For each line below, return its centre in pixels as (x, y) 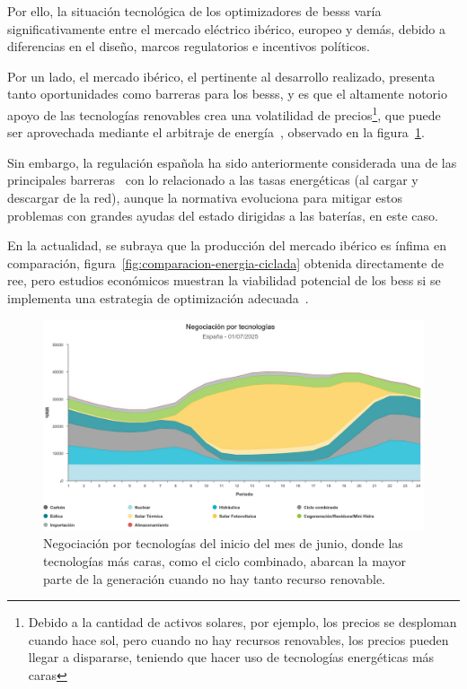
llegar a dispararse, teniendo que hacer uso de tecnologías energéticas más (231, 657)
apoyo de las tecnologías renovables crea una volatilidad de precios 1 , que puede (224, 113)
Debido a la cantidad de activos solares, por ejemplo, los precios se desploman (242, 622)
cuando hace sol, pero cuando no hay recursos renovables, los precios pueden (238, 639)
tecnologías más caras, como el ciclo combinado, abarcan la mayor (225, 560)
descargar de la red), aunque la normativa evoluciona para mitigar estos (205, 197)
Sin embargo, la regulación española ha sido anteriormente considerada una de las (232, 162)
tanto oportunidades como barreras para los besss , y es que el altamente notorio (227, 94)
